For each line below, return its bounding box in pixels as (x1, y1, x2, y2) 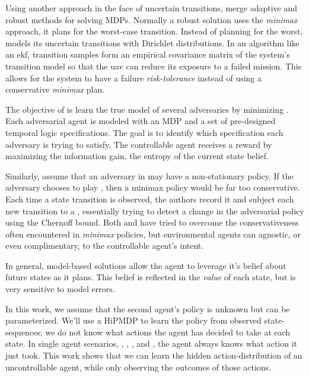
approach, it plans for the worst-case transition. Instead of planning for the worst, (5, 25, 303, 37)
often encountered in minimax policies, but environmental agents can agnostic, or (5, 227, 301, 240)
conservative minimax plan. (5, 83, 105, 96)
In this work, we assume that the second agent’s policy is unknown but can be (5, 302, 290, 315)
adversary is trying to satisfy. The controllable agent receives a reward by (5, 138, 272, 150)
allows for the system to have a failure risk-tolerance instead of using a (5, 71, 262, 84)
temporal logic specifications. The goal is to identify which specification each (5, 126, 283, 138)
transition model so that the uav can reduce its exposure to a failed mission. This (5, 59, 302, 72)
